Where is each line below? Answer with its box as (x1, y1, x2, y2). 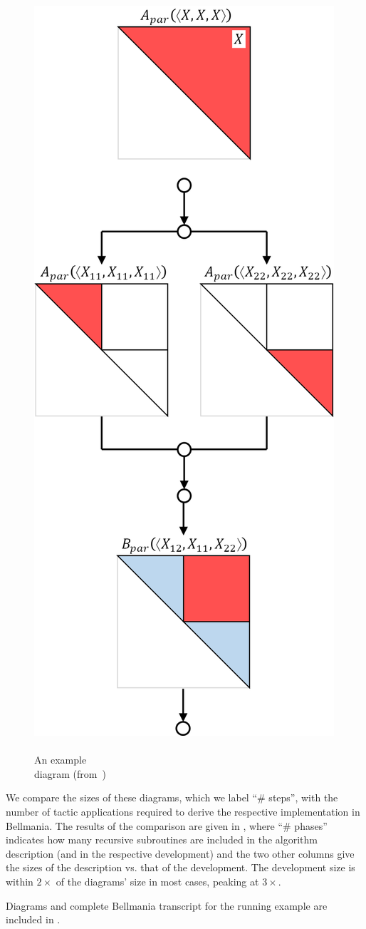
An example (34, 752, 87, 767)
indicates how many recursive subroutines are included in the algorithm (6, 832, 318, 847)
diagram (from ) (34, 766, 106, 781)
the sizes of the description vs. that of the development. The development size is (6, 860, 355, 875)
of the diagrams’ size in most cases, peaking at (56, 873, 259, 888)
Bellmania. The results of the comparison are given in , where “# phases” (6, 818, 328, 833)
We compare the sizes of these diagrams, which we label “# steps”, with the (6, 790, 338, 805)
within (6, 873, 33, 888)
